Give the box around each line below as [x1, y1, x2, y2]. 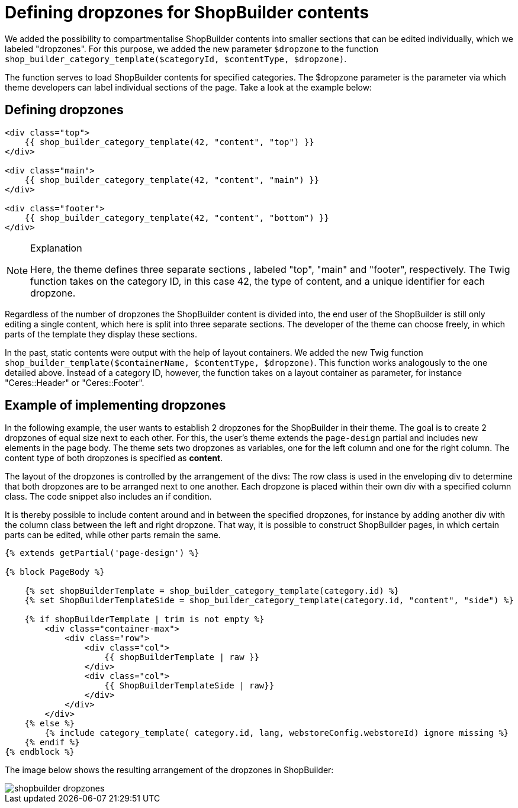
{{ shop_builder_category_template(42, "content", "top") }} [24, 137, 314, 147]
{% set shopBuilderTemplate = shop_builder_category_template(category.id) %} [24, 586, 399, 596]
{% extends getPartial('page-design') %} [5, 548, 200, 558]
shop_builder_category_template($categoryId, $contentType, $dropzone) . [5, 53, 347, 64]
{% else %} [24, 719, 75, 729]
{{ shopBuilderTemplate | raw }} [104, 652, 259, 662]
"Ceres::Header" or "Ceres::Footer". [5, 377, 144, 388]
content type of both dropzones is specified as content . [5, 453, 223, 463]
